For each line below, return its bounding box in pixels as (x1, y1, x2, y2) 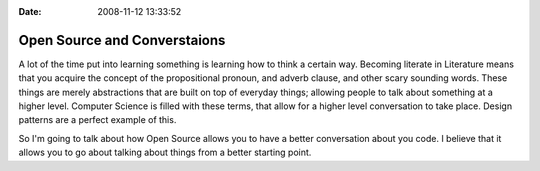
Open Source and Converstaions (18, 31, 226, 49)
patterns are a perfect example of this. (18, 114, 177, 126)
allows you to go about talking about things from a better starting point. (18, 146, 312, 159)
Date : (18, 6, 42, 17)
